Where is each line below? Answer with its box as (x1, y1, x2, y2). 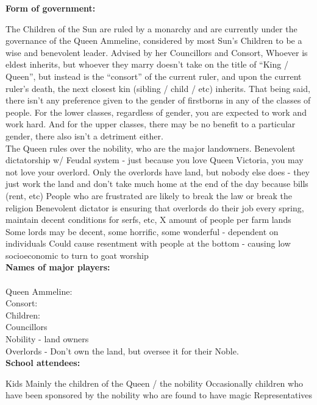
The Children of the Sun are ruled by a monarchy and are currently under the (5, 22, 297, 35)
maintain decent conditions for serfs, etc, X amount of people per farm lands (5, 213, 291, 226)
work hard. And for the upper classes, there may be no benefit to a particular (5, 118, 296, 130)
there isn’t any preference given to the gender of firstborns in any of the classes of (5, 94, 311, 107)
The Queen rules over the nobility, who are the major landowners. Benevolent (5, 141, 296, 154)
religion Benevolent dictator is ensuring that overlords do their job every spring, (5, 201, 304, 214)
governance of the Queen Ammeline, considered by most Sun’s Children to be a (5, 34, 302, 47)
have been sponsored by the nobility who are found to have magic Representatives (5, 389, 313, 401)
